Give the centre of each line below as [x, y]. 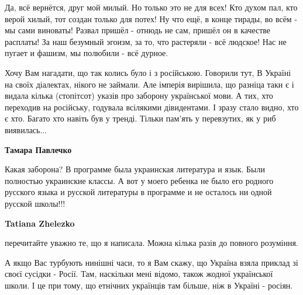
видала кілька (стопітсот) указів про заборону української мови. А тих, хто [139, 96]
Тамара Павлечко [38, 149]
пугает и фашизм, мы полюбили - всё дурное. [87, 53]
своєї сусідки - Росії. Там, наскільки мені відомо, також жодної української [139, 274]
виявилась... [26, 129]
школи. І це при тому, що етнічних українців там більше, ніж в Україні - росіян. [149, 285]
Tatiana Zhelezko [40, 223]
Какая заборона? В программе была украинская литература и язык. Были [135, 169]
